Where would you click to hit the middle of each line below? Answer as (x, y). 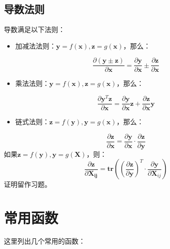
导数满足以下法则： (34, 29)
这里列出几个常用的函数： (45, 241)
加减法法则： (36, 45)
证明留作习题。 (28, 184)
